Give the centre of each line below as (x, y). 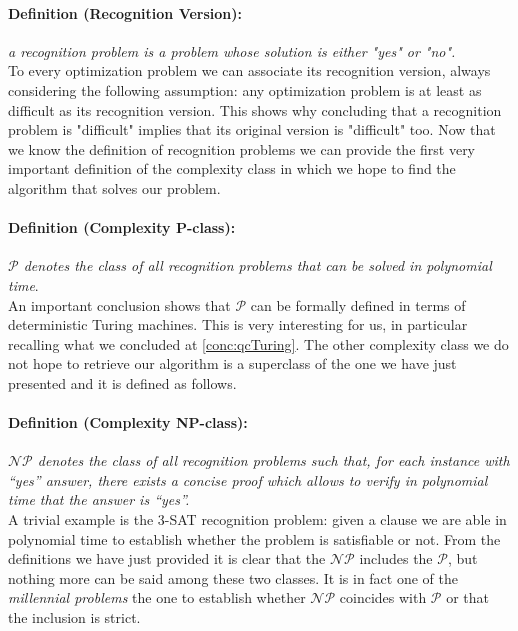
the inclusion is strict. (74, 617)
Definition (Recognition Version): (125, 12)
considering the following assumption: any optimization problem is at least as (245, 89)
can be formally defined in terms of (358, 304)
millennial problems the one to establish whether (157, 597)
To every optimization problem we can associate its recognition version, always (249, 70)
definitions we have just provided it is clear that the (167, 558)
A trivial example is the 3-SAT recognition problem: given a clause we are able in (257, 519)
